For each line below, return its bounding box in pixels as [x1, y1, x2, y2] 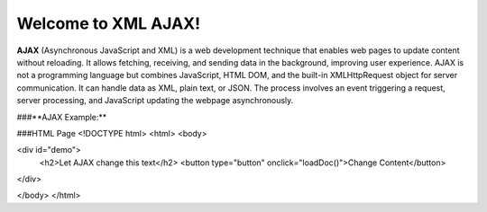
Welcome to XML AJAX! [16, 13, 201, 33]
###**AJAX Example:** [16, 111, 107, 122]
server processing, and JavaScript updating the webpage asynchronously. [16, 95, 294, 106]
